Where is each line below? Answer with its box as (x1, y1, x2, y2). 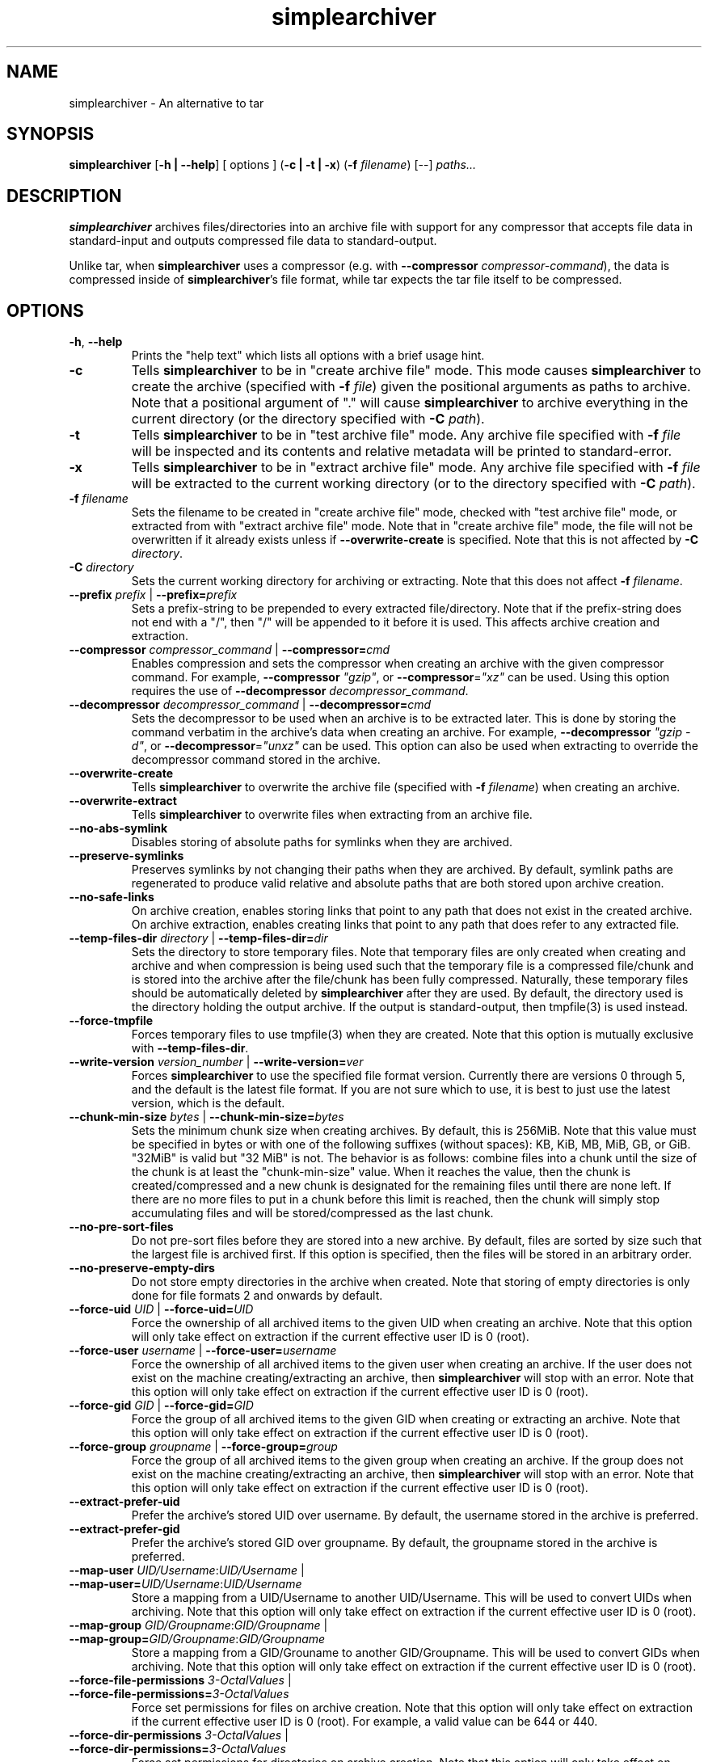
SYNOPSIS (6, 124, 95, 145)
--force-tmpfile (69, 1014, 154, 1028)
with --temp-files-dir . (131, 1041, 249, 1056)
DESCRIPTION (6, 185, 122, 206)
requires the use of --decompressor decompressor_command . (131, 684, 469, 698)
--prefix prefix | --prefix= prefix (69, 588, 238, 602)
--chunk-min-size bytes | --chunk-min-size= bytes (69, 1110, 344, 1124)
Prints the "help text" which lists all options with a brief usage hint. (131, 348, 485, 363)
